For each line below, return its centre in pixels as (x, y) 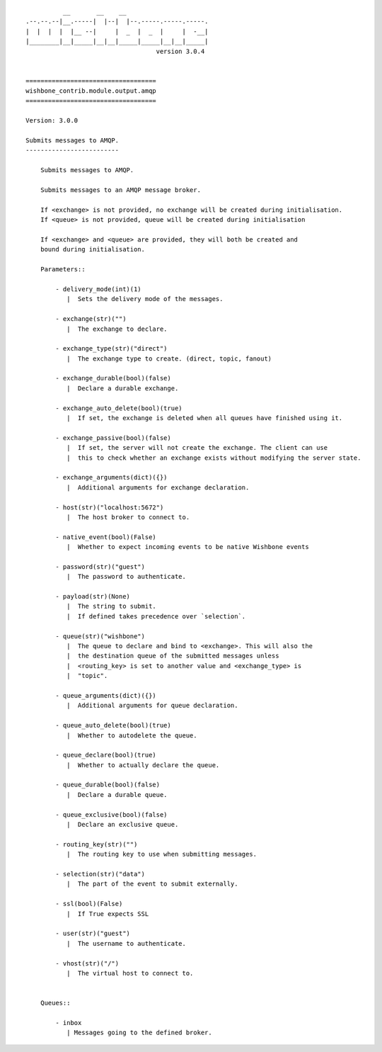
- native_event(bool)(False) (106, 537)
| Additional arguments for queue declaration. (152, 706)
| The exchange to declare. (117, 329)
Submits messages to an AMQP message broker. (121, 190)
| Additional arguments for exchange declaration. (158, 487)
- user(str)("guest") (93, 934)
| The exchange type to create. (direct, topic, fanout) (169, 358)
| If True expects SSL (108, 914)
